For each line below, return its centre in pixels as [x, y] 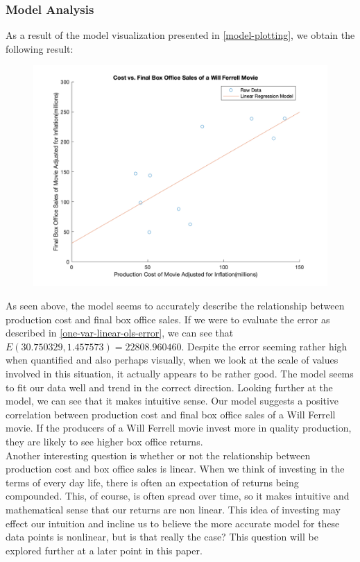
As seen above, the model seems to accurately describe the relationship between [175, 305]
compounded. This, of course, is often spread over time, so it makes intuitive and [178, 496]
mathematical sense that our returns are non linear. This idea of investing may [173, 509]
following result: [40, 48]
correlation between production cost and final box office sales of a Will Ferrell [171, 414]
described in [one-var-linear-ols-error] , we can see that [120, 333]
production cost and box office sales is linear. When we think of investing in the [175, 469]
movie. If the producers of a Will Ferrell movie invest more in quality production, [179, 428]
